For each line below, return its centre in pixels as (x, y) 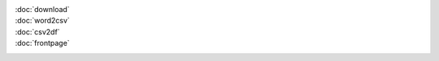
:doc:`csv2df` (37, 31)
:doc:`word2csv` (43, 21)
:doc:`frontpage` (42, 43)
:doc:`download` (42, 9)
